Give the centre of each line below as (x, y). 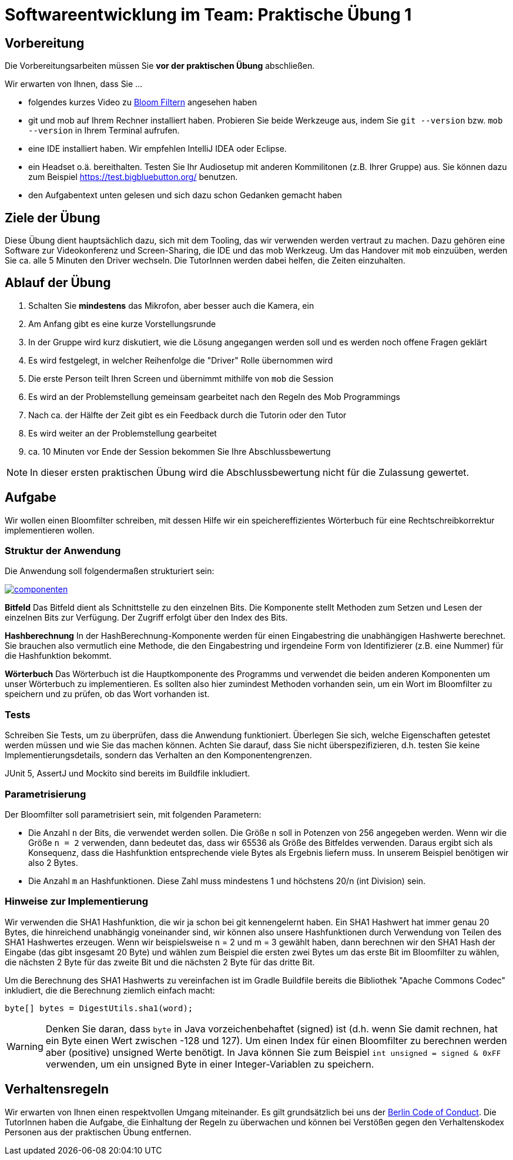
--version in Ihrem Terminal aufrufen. (104, 131)
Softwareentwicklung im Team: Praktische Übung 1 (208, 15)
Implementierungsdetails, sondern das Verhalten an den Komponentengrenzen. (158, 755)
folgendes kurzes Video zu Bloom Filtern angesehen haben (143, 102)
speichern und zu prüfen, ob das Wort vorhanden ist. (107, 694)
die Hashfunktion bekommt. (58, 656)
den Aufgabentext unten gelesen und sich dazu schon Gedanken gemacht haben (185, 195)
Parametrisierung (46, 794)
